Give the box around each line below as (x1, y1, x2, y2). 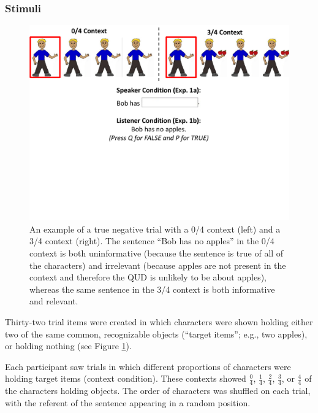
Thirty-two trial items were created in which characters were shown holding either (5, 315, 313, 328)
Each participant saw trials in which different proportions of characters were (5, 360, 291, 372)
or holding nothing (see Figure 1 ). (5, 339, 132, 352)
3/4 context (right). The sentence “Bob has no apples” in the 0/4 (29, 234, 274, 247)
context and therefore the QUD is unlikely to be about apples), (29, 271, 267, 284)
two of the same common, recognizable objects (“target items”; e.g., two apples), (5, 327, 308, 340)
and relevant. (29, 295, 78, 307)
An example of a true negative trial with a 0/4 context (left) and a (29, 222, 281, 235)
